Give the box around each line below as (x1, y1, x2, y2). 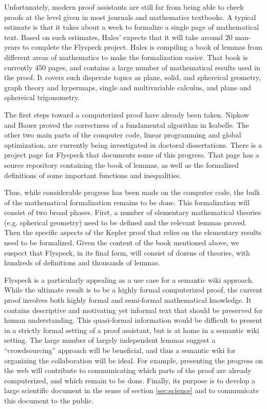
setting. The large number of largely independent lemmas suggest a (4, 335, 216, 345)
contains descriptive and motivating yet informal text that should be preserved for (4, 304, 263, 315)
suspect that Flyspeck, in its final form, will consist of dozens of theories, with (4, 247, 250, 258)
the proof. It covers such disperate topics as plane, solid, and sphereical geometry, (4, 72, 261, 83)
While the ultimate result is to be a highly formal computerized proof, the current (4, 284, 263, 295)
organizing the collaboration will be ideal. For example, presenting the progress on (4, 355, 263, 365)
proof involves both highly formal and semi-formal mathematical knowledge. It (4, 295, 252, 305)
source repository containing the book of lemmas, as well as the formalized (4, 159, 239, 170)
